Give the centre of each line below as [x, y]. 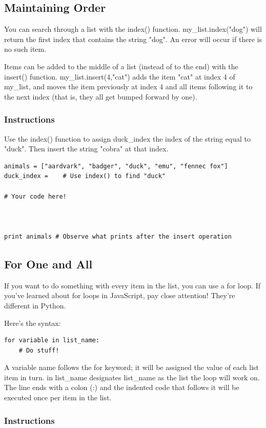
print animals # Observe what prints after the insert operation [118, 236]
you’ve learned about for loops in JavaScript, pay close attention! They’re [120, 295]
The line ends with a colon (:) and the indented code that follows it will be [122, 387]
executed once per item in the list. [58, 397]
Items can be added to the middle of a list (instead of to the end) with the [121, 66]
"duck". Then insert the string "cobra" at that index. [86, 149]
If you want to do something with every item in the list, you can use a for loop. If [132, 285]
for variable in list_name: [52, 341]
